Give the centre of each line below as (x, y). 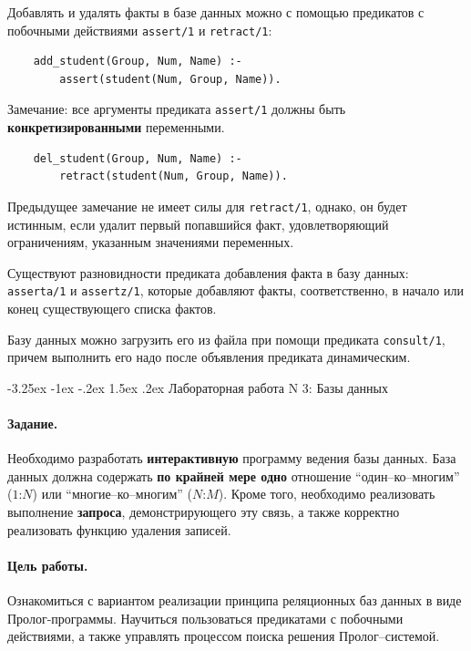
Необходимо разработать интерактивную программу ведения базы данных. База (232, 458)
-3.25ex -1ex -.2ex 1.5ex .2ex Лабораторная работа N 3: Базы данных (198, 387)
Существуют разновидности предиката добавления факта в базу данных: (208, 272)
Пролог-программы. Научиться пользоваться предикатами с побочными (205, 618)
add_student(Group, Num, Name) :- (138, 62)
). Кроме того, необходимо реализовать (327, 494)
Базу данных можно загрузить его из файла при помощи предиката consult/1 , (226, 339)
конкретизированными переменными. (116, 127)
